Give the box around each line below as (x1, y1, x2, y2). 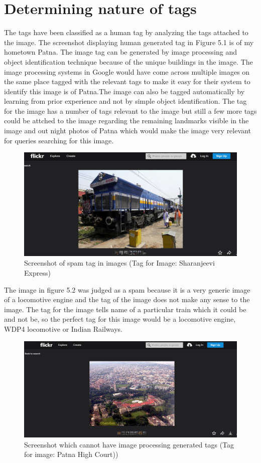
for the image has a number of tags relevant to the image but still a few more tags (4, 105, 257, 116)
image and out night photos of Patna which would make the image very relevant (4, 125, 251, 136)
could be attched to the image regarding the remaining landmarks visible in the (4, 115, 249, 126)
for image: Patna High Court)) (24, 449, 118, 459)
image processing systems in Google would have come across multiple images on (4, 66, 250, 77)
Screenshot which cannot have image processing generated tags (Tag (24, 439, 234, 449)
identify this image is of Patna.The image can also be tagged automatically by (4, 86, 245, 96)
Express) (24, 268, 51, 278)
